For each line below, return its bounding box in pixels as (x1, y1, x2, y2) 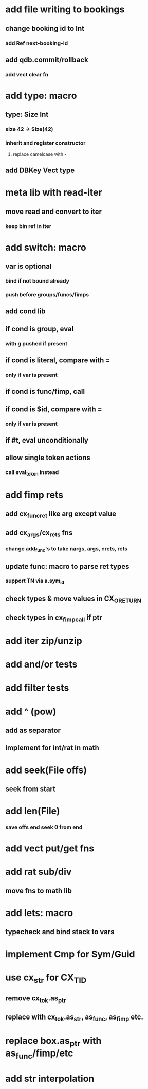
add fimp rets (5, 489, 64, 500)
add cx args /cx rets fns (5, 528, 73, 538)
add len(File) (5, 805, 60, 817)
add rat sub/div (5, 866, 72, 878)
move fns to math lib (5, 886, 72, 895)
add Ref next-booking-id (5, 40, 68, 47)
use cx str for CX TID (5, 972, 87, 985)
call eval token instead (5, 469, 59, 477)
